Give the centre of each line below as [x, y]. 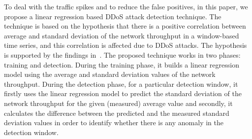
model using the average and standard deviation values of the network [110, 74]
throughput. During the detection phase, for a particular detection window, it [121, 84]
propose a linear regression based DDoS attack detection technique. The [113, 16]
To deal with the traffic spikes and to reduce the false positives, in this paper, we [126, 6]
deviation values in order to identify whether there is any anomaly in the [114, 122]
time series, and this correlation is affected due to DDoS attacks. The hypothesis [126, 45]
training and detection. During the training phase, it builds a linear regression [122, 64]
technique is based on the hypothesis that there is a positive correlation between [125, 26]
